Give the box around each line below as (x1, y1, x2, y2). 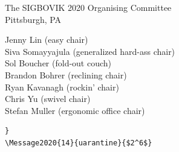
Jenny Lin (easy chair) (5, 33, 88, 46)
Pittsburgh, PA (5, 13, 62, 25)
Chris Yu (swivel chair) (5, 92, 91, 105)
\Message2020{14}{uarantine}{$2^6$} (5, 138, 152, 147)
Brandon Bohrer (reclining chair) (5, 68, 127, 81)
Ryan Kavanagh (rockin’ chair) (5, 80, 119, 93)
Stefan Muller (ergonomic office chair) (5, 104, 145, 116)
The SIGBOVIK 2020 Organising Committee (5, 1, 172, 13)
